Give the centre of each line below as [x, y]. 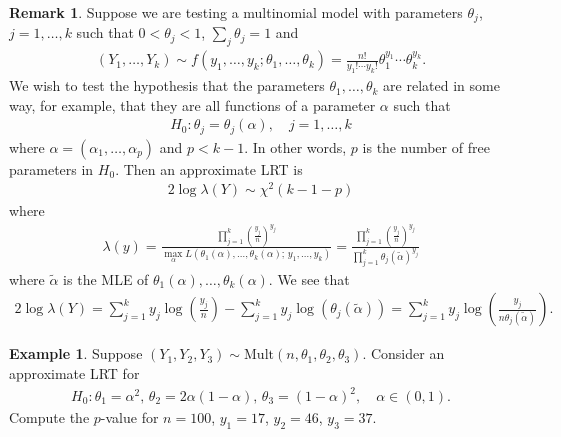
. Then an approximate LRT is [209, 168]
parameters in [51, 168]
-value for [129, 417]
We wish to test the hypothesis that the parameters [167, 85]
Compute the [49, 417]
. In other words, [295, 146]
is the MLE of [106, 278]
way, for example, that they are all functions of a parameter [192, 104]
